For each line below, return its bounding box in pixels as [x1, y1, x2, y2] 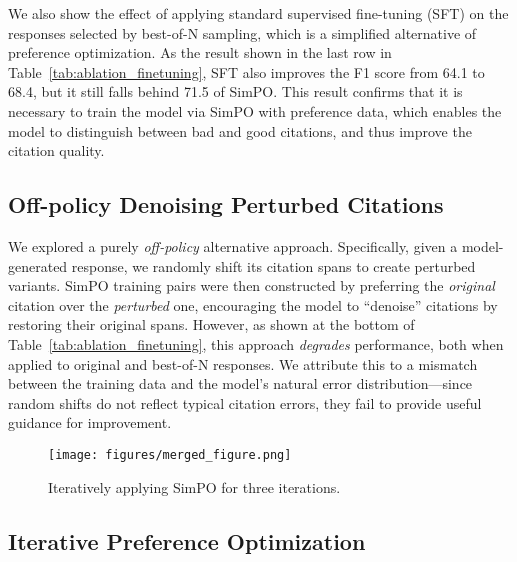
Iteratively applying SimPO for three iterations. [48, 476, 341, 497]
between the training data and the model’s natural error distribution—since [8, 373, 473, 394]
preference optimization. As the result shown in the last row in [8, 42, 392, 63]
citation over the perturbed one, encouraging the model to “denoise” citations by [8, 294, 498, 315]
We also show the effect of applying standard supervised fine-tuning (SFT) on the [8, 3, 509, 23]
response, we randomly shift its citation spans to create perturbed [71, 255, 476, 276]
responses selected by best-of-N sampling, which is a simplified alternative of [8, 22, 477, 43]
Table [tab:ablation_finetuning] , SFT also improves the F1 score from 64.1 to [8, 61, 485, 82]
